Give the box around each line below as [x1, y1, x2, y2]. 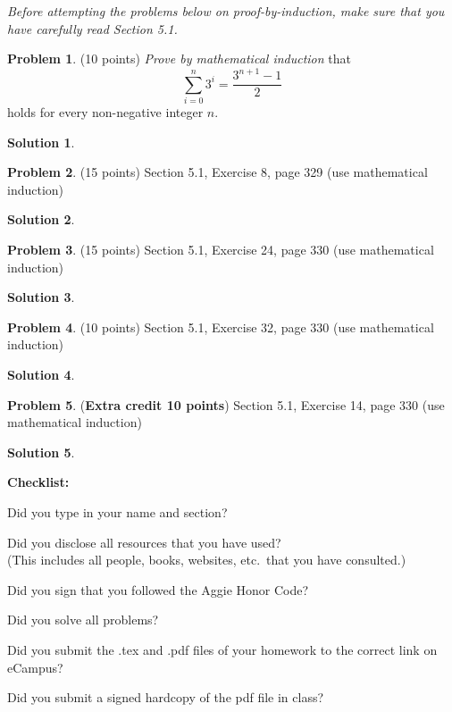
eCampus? [7, 658, 63, 676]
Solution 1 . [7, 132, 75, 151]
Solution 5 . [7, 442, 75, 461]
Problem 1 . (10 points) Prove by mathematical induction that [7, 49, 351, 68]
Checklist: [7, 473, 70, 491]
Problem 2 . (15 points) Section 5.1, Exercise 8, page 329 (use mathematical [7, 163, 428, 181]
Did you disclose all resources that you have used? [7, 532, 281, 551]
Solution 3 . [7, 288, 75, 306]
